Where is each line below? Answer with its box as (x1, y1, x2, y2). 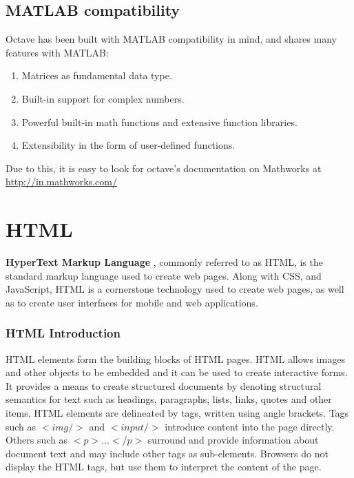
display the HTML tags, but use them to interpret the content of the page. (6, 459, 322, 474)
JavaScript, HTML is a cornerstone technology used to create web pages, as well (6, 282, 344, 296)
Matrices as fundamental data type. (21, 68, 172, 83)
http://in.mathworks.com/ (6, 174, 117, 189)
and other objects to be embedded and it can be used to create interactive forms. (6, 365, 348, 380)
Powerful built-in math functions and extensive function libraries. (21, 114, 298, 129)
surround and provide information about (147, 433, 319, 447)
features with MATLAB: (6, 45, 109, 59)
